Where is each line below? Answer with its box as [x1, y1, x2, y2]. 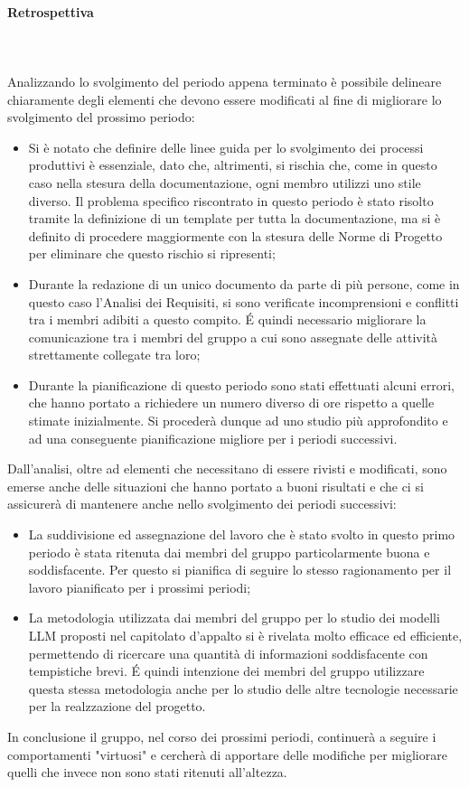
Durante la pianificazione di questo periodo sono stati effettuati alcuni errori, [28, 375, 455, 394]
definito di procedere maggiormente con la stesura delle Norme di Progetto [28, 226, 443, 245]
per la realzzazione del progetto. [28, 697, 206, 716]
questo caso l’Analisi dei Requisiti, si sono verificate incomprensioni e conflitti [28, 292, 459, 311]
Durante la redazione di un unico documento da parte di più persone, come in [28, 274, 460, 293]
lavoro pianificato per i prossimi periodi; [28, 577, 251, 596]
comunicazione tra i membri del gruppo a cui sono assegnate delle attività [28, 327, 438, 346]
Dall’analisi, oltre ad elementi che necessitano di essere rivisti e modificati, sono [7, 459, 447, 478]
